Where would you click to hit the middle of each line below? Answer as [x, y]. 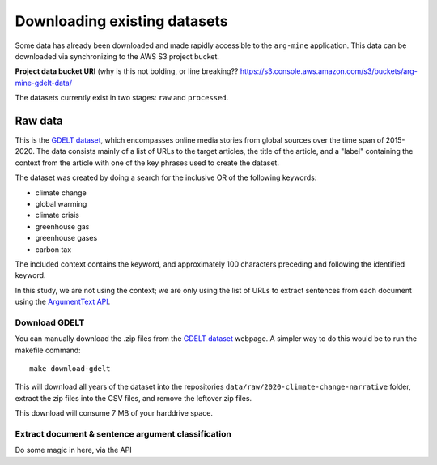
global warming [61, 203]
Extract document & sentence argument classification [123, 433]
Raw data [39, 120]
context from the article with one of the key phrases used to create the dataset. [147, 163]
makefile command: [48, 350]
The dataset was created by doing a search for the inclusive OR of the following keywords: [166, 177]
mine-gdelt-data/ [44, 83]
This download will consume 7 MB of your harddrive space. [114, 413]
